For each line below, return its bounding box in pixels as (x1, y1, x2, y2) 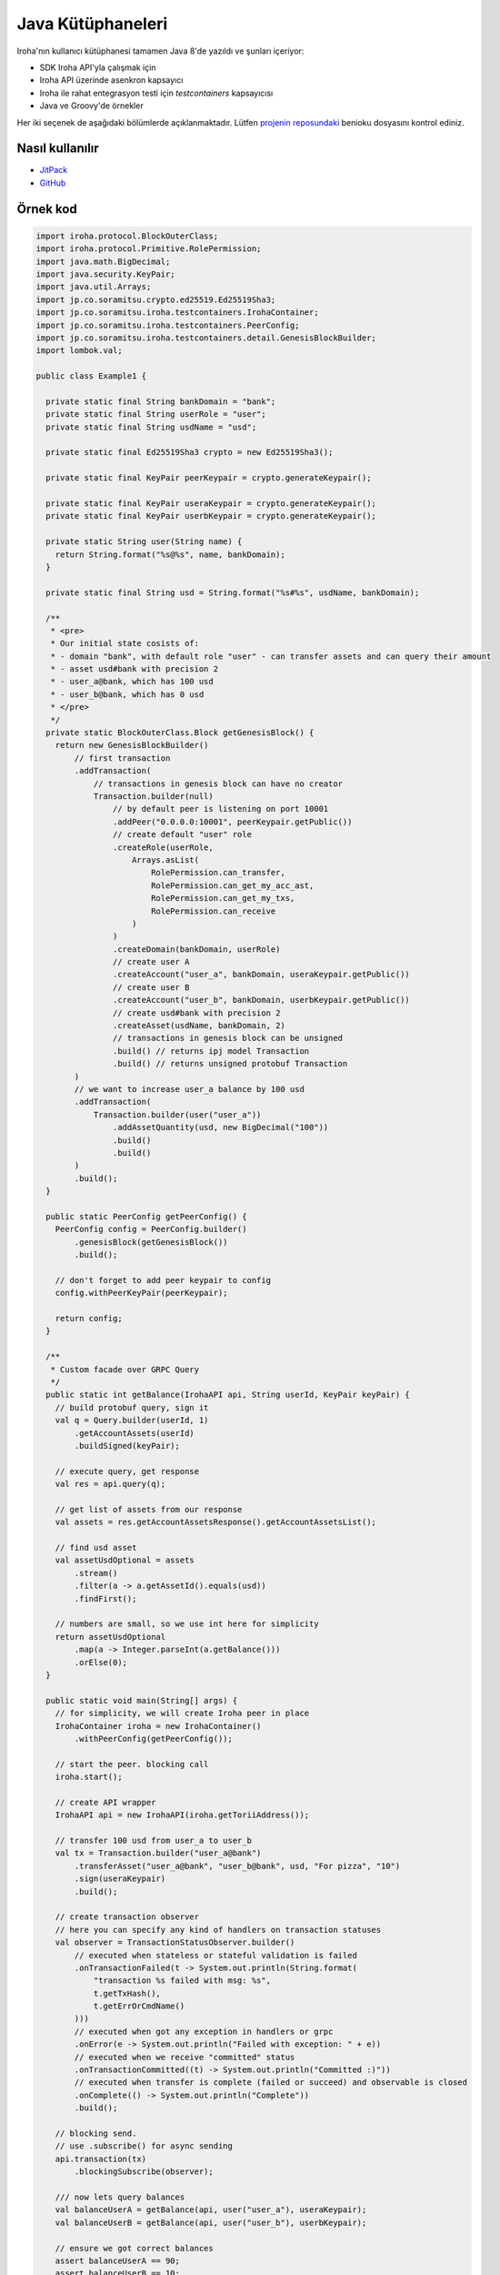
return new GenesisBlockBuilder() (55, 740, 209, 751)
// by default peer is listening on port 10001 (112, 804, 329, 814)
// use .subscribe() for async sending (55, 2141, 234, 2151)
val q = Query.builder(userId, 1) (55, 1415, 209, 1426)
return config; (55, 1313, 123, 1323)
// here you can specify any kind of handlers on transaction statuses (55, 1925, 382, 1935)
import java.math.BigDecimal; (35, 256, 171, 267)
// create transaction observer (55, 1912, 200, 1922)
